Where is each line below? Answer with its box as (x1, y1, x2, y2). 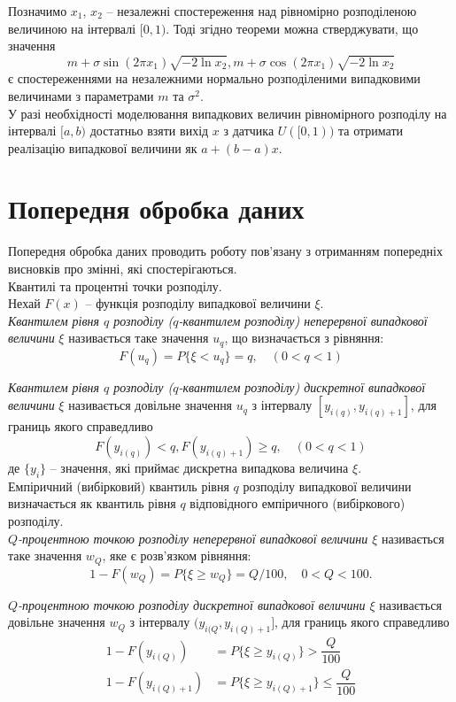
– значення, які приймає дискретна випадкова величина (50, 459, 349, 477)
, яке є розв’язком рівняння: (102, 546, 251, 565)
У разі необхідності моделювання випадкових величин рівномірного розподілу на (8, 104, 447, 122)
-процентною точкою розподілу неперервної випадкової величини (18, 528, 368, 547)
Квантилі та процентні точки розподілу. (8, 276, 222, 295)
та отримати (338, 121, 404, 140)
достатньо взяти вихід (89, 121, 209, 140)
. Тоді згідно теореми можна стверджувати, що (166, 19, 419, 37)
